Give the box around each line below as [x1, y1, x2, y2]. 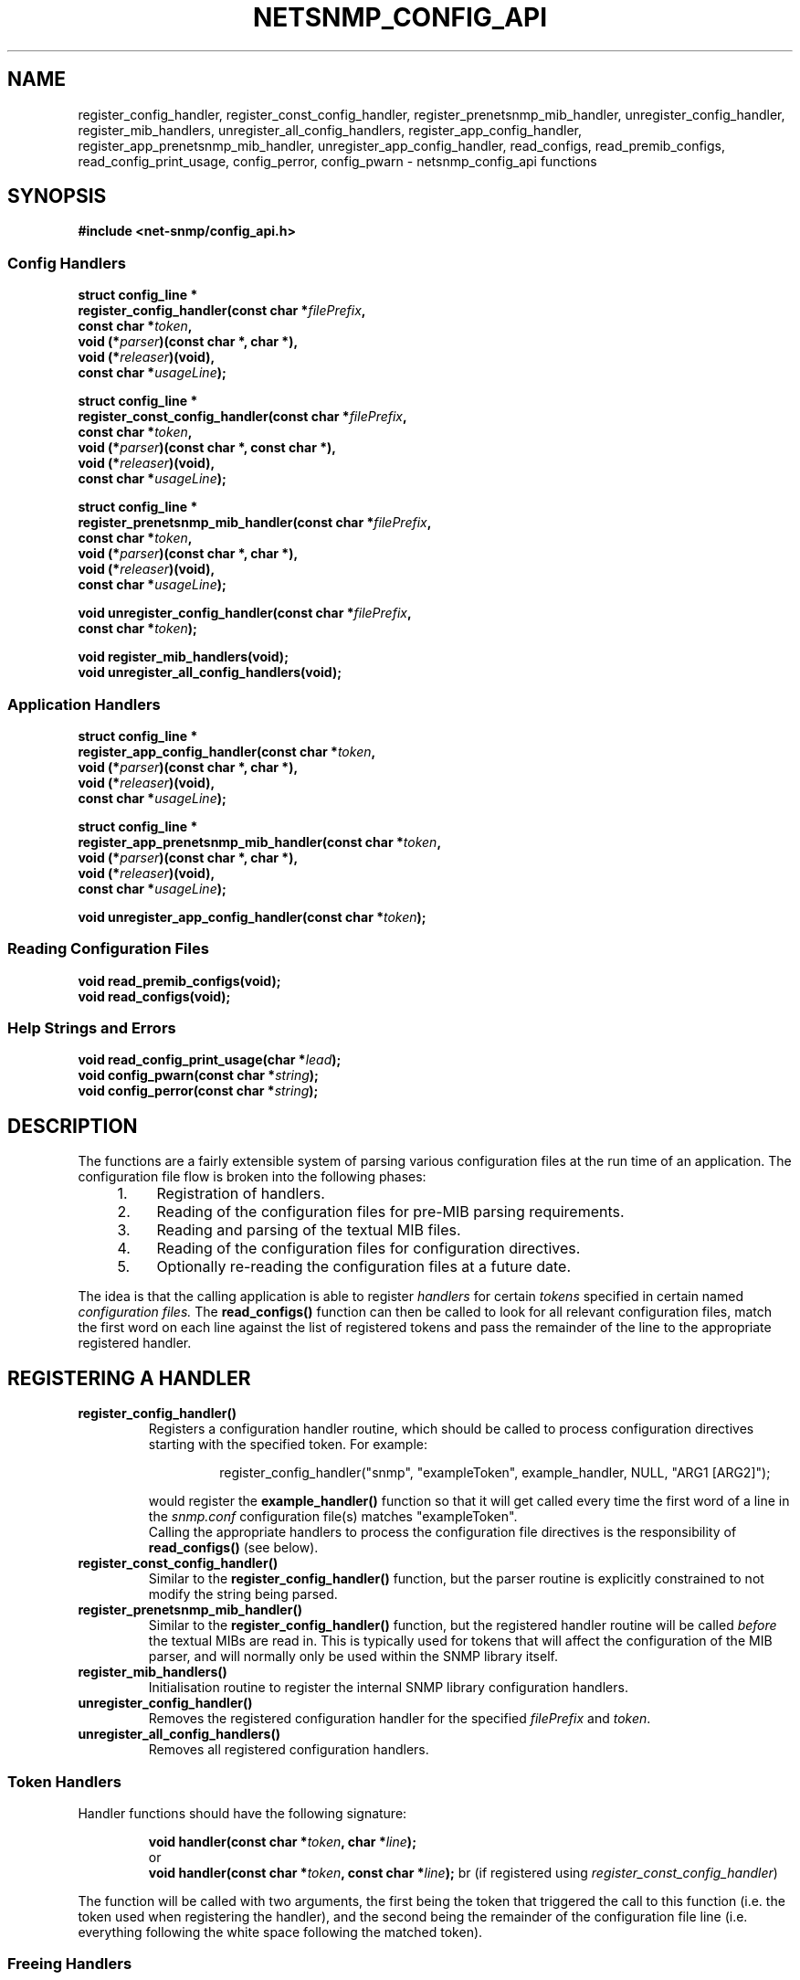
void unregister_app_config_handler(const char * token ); [78, 908, 426, 925]
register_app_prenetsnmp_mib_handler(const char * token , [78, 833, 442, 850]
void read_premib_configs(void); [78, 972, 281, 989]
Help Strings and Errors [7, 1019, 176, 1038]
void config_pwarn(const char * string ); [78, 1067, 319, 1084]
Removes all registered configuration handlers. [148, 1742, 429, 1758]
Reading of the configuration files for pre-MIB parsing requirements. [156, 1202, 625, 1222]
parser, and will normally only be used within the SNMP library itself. [148, 1648, 558, 1665]
